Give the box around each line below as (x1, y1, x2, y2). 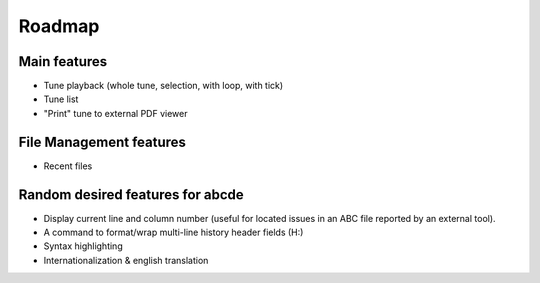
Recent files (43, 160, 93, 172)
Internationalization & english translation (43, 254, 209, 266)
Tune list (43, 93, 79, 105)
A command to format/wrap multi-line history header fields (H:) (43, 226, 304, 239)
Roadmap (18, 15, 100, 37)
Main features (18, 53, 108, 70)
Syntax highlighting (43, 240, 124, 252)
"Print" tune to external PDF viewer (43, 107, 188, 119)
